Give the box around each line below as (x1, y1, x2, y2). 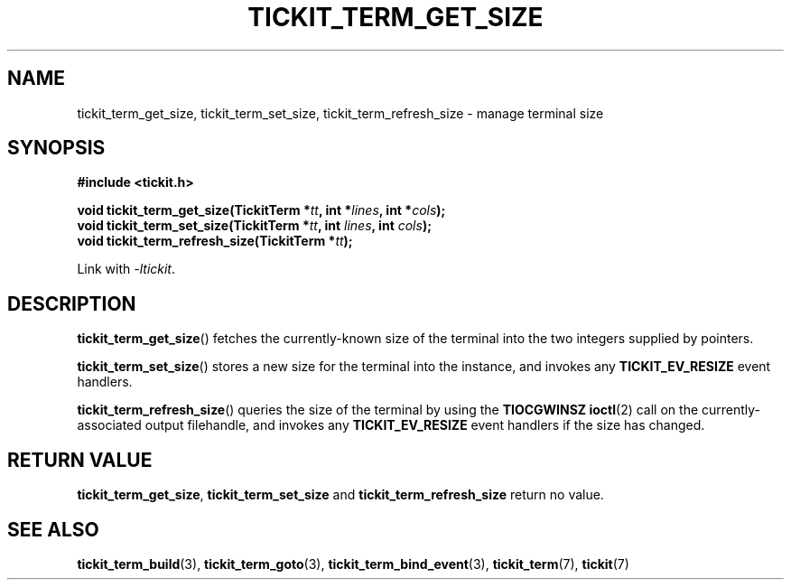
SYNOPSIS (7, 136, 106, 160)
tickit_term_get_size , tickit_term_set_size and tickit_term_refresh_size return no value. (77, 487, 604, 503)
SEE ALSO (7, 517, 99, 541)
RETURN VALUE (7, 448, 153, 471)
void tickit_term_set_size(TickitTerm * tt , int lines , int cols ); (77, 218, 432, 234)
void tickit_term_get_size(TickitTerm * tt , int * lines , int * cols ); (77, 202, 446, 219)
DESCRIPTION (7, 292, 136, 315)
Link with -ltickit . (77, 261, 176, 277)
